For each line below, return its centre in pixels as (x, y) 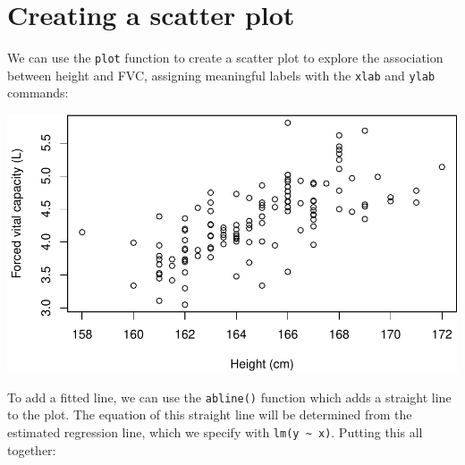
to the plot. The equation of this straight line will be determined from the (210, 414)
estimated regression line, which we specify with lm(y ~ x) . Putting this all (215, 431)
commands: (38, 93)
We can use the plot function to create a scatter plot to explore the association (225, 58)
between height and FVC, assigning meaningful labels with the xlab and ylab (221, 75)
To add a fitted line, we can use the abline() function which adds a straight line (229, 397)
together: (32, 449)
